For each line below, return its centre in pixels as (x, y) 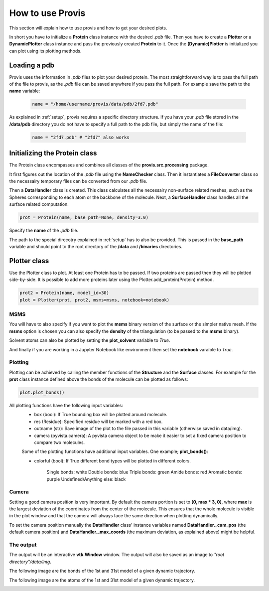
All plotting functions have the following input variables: (66, 406)
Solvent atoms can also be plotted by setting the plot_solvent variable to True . (90, 340)
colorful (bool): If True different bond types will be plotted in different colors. (113, 460)
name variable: (25, 91)
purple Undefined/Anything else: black (86, 479)
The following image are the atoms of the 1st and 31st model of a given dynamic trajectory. (102, 580)
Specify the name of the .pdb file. (44, 230)
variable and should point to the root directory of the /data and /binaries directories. (96, 246)
